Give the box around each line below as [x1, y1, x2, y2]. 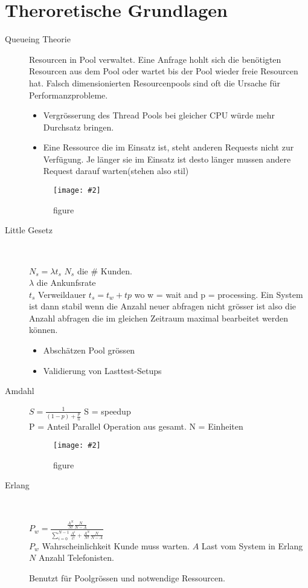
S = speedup [84, 404, 131, 417]
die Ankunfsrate [36, 276, 96, 289]
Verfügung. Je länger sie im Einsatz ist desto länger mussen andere [43, 152, 291, 165]
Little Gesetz [5, 224, 53, 236]
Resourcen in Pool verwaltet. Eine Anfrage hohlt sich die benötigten [29, 53, 281, 65]
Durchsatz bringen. [43, 120, 114, 133]
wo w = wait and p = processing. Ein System [134, 288, 303, 300]
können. [29, 323, 58, 336]
